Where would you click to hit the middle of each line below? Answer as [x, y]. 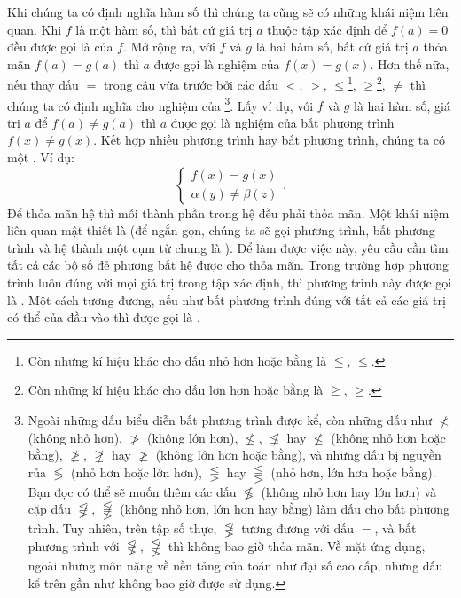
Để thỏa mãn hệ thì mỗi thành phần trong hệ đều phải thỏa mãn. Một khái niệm [228, 212]
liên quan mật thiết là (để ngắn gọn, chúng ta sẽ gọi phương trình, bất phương [221, 230]
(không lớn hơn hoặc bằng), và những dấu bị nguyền [298, 455]
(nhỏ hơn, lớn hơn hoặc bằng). [353, 472]
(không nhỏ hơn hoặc [388, 437]
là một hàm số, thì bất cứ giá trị [164, 29]
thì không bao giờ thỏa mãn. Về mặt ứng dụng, [297, 546]
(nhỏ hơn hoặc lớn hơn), [137, 472]
